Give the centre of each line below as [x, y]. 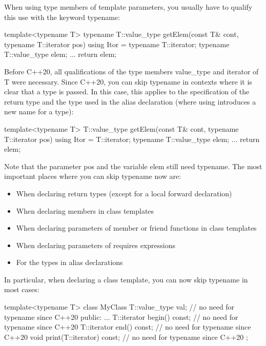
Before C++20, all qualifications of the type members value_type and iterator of [131, 71]
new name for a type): [39, 111]
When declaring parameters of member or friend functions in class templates [136, 228]
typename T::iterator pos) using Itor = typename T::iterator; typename [117, 44]
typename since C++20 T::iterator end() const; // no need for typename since [128, 327]
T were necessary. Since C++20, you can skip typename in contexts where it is [128, 81]
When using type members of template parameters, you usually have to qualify [128, 7]
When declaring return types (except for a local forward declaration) [124, 193]
